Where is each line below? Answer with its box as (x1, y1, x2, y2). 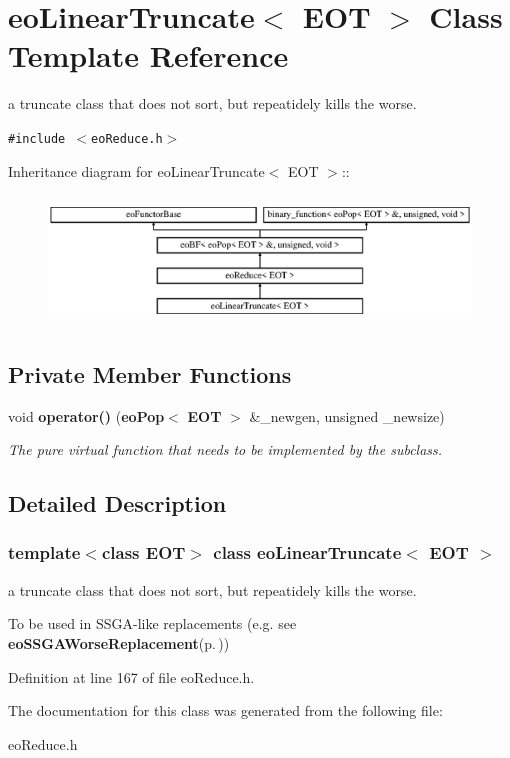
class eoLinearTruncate (213, 540, 402, 565)
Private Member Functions (8, 358, 292, 389)
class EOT (101, 540, 186, 565)
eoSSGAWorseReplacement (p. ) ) (8, 632, 230, 653)
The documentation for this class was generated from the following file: (8, 700, 443, 721)
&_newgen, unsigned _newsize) (249, 405, 445, 426)
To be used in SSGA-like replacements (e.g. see (8, 613, 297, 634)
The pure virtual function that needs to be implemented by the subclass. (8, 439, 443, 460)
